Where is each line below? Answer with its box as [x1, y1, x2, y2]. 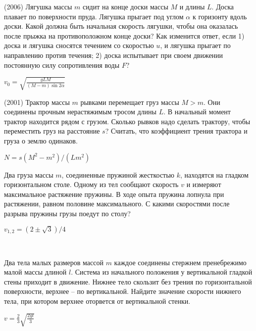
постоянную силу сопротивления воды [4, 59, 120, 70]
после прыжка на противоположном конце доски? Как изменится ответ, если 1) [4, 30, 245, 41]
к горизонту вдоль [192, 11, 247, 21]
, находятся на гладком [180, 169, 249, 180]
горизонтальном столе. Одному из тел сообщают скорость [4, 179, 179, 189]
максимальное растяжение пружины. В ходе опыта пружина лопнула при [4, 189, 224, 199]
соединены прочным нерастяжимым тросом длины [4, 106, 156, 117]
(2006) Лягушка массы [4, 1, 72, 11]
